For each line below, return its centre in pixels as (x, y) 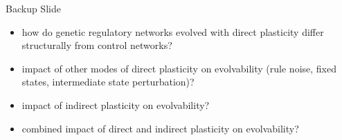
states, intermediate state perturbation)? (108, 82)
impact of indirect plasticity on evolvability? (116, 104)
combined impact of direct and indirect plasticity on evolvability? (160, 128)
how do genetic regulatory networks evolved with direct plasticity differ (173, 31)
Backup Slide (33, 8)
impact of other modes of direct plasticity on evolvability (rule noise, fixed (179, 68)
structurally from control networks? (97, 45)
